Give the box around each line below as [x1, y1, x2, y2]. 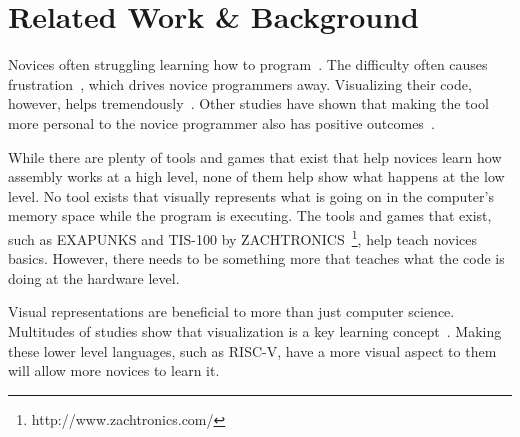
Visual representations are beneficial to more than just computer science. [8, 301, 455, 322]
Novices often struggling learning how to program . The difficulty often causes [8, 54, 488, 75]
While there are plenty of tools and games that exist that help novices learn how [8, 146, 502, 167]
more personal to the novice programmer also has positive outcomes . [8, 112, 435, 133]
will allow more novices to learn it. [8, 360, 220, 381]
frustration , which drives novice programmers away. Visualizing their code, [8, 73, 472, 94]
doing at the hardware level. [8, 267, 180, 288]
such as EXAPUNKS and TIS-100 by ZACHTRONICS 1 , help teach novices [8, 225, 478, 249]
